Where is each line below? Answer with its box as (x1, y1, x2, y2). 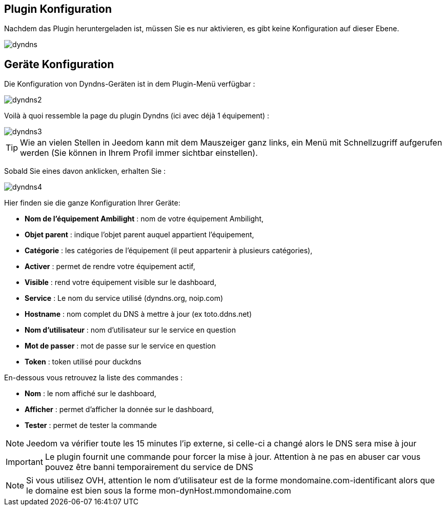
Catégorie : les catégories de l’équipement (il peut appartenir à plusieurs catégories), (25, 246, 313, 255)
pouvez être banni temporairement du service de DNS (45, 462, 253, 473)
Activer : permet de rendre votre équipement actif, (25, 262, 195, 271)
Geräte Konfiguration (4, 57, 114, 71)
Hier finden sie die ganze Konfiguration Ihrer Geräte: (4, 198, 180, 208)
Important (6, 457, 43, 467)
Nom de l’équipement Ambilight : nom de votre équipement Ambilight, (25, 214, 263, 223)
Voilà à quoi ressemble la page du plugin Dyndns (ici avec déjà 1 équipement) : (4, 111, 270, 120)
